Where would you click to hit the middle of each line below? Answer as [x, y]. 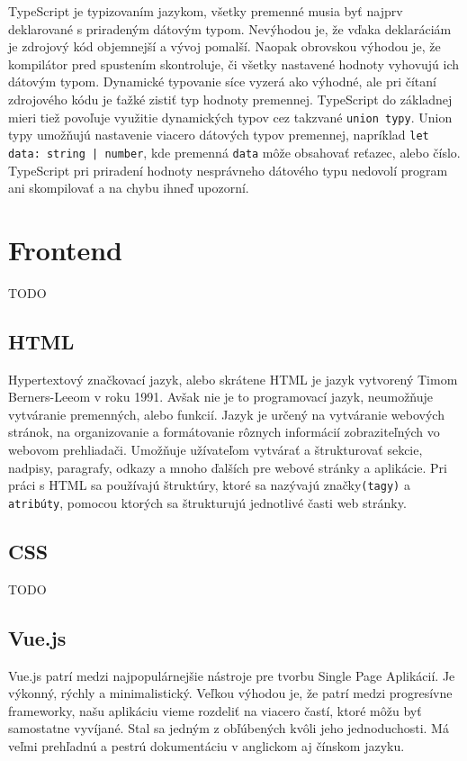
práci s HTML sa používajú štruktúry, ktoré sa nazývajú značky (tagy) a [209, 485]
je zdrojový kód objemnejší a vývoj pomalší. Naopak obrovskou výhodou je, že [225, 46]
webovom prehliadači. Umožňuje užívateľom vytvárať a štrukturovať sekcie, [216, 450]
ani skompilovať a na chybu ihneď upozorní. [129, 188]
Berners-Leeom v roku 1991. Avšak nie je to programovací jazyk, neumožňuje [221, 397]
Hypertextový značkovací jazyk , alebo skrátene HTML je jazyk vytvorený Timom [233, 379]
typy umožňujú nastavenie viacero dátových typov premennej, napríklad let [219, 135]
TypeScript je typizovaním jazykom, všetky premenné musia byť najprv [206, 11]
